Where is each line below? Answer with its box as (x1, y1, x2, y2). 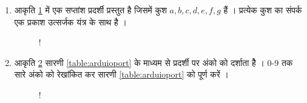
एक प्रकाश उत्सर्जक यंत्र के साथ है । (14, 15, 127, 28)
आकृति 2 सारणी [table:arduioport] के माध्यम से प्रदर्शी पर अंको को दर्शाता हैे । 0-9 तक (14, 56, 293, 68)
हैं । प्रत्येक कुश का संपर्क (223, 4, 302, 16)
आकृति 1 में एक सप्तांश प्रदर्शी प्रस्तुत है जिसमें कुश (14, 4, 167, 16)
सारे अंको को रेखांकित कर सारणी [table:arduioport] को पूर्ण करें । (14, 68, 229, 81)
